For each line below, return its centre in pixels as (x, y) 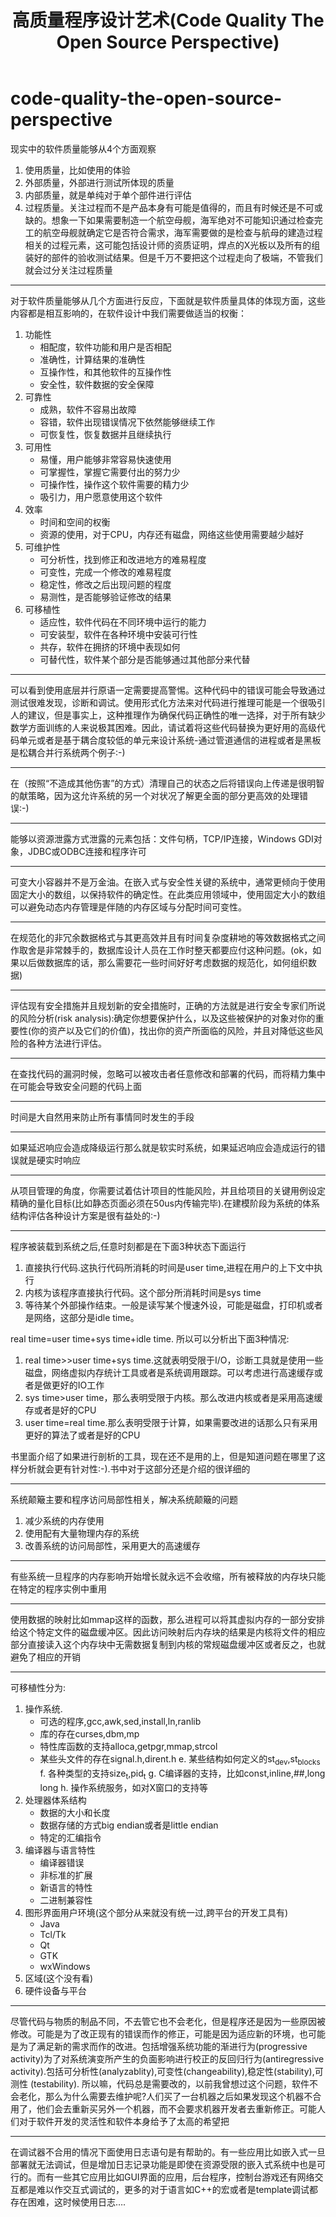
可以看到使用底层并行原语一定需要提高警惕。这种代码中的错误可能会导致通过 (168, 690)
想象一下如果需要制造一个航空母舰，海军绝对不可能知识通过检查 (183, 220)
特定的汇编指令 (70, 1837)
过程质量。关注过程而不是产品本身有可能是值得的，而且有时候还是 (160, 207)
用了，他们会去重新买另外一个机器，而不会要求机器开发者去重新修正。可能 (163, 2108)
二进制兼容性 (66, 1900)
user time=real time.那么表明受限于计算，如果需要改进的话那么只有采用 (171, 1422)
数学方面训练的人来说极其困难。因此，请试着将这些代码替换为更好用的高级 (163, 727)
